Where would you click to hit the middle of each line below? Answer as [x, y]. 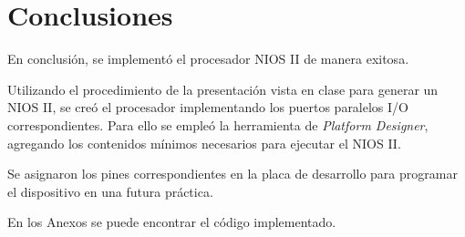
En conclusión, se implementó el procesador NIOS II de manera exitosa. [208, 59]
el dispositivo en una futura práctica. [110, 191]
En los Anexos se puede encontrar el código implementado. [172, 222]
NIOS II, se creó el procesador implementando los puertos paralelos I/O [208, 107]
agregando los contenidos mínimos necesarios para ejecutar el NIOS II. [204, 143]
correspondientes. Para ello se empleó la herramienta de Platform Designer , [218, 124]
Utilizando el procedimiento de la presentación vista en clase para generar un [223, 89]
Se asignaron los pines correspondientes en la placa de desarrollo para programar [232, 174]
